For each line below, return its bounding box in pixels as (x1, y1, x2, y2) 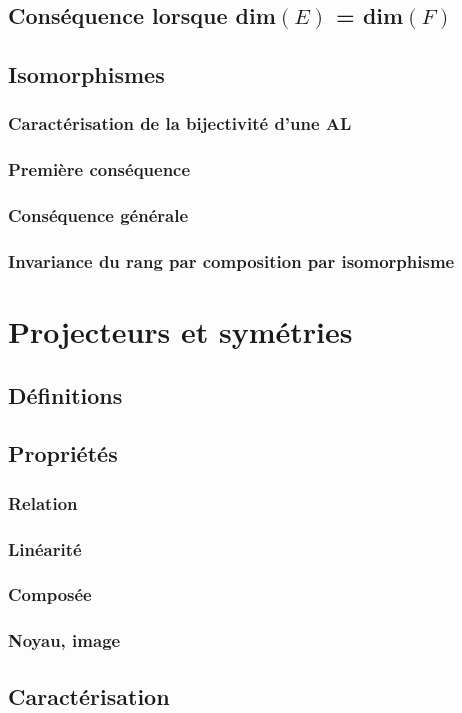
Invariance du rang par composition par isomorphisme (8, 249, 455, 274)
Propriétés (8, 438, 118, 469)
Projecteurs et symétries (8, 311, 353, 352)
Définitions (8, 379, 123, 410)
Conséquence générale (8, 203, 189, 228)
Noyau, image (8, 628, 121, 653)
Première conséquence (8, 157, 191, 182)
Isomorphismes (8, 59, 165, 90)
